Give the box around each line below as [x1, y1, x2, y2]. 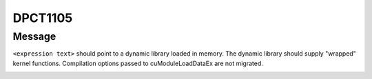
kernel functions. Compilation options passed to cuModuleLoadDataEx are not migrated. [12, 59, 263, 67]
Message [12, 30, 56, 43]
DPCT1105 [12, 10, 73, 25]
